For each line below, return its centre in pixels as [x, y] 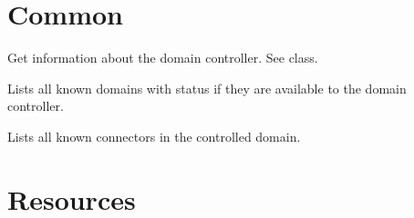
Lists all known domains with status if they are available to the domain [207, 88]
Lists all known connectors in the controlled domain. [154, 136]
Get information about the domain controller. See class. [163, 58]
